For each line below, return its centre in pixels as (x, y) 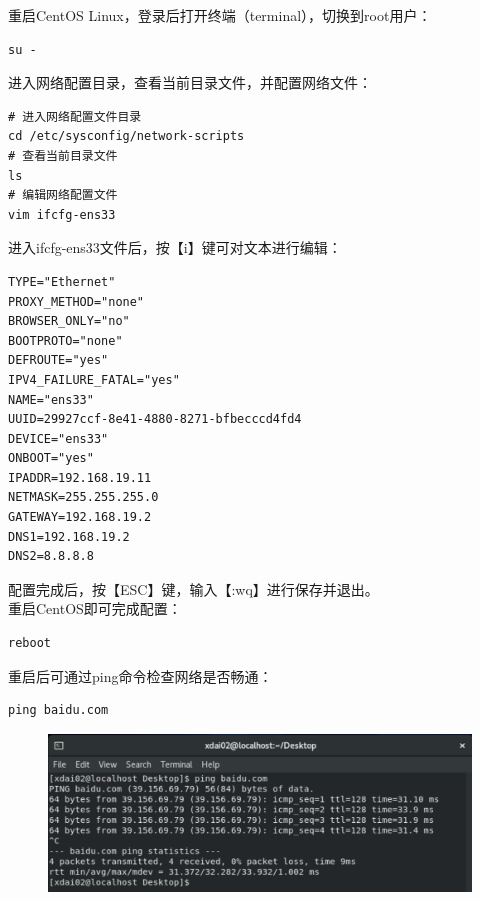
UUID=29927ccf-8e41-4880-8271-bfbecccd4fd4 (155, 419)
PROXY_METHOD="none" (76, 301)
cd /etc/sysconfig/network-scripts (126, 136)
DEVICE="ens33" (58, 438)
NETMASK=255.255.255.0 (83, 497)
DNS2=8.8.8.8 (51, 556)
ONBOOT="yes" (51, 458)
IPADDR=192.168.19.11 (80, 477)
